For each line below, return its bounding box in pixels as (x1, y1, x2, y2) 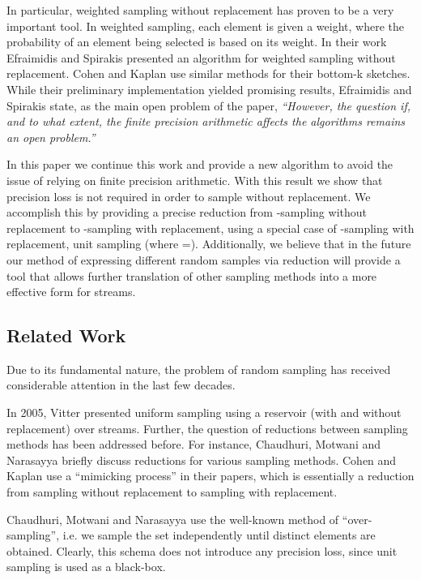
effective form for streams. (6, 283, 136, 300)
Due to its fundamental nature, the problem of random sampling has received (6, 360, 391, 377)
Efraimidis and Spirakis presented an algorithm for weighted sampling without (6, 49, 396, 66)
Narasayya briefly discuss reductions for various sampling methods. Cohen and (6, 451, 397, 468)
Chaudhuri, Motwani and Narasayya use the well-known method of (6, 510, 339, 527)
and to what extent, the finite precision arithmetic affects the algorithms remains (6, 113, 406, 130)
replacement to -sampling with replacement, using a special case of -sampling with (6, 219, 415, 236)
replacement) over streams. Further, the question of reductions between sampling (6, 419, 408, 436)
